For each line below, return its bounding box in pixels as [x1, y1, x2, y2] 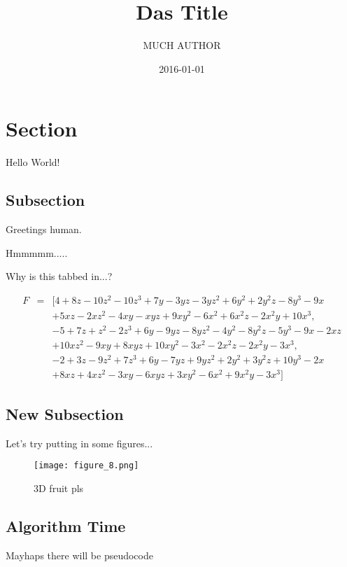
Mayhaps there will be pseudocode [6, 547, 153, 562]
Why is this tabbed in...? [6, 269, 113, 283]
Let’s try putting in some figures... [6, 435, 153, 450]
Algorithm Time [6, 514, 126, 536]
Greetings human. [6, 222, 82, 237]
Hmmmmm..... [6, 245, 68, 260]
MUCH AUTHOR [143, 38, 221, 52]
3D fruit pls [34, 480, 84, 495]
